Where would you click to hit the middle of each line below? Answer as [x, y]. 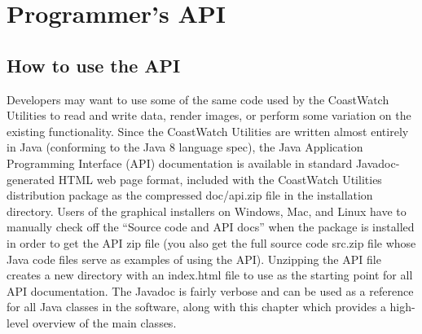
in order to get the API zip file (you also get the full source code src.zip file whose [211, 242]
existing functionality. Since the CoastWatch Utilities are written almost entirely [208, 131]
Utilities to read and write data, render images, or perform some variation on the [209, 115]
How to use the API [94, 65]
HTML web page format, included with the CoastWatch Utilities [220, 179]
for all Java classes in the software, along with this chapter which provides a [196, 307]
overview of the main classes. [104, 322]
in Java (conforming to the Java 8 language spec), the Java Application [185, 147]
